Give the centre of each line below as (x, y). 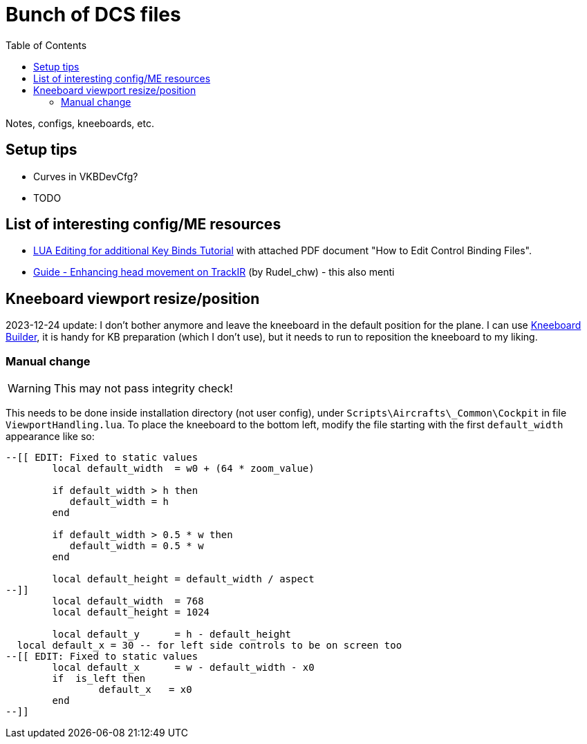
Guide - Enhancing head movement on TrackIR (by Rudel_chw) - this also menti (214, 272)
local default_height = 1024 (131, 612)
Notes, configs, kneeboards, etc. (80, 123)
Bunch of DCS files (93, 15)
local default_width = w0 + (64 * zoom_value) (183, 469)
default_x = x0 (145, 690)
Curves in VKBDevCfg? (86, 176)
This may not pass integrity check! (143, 389)
